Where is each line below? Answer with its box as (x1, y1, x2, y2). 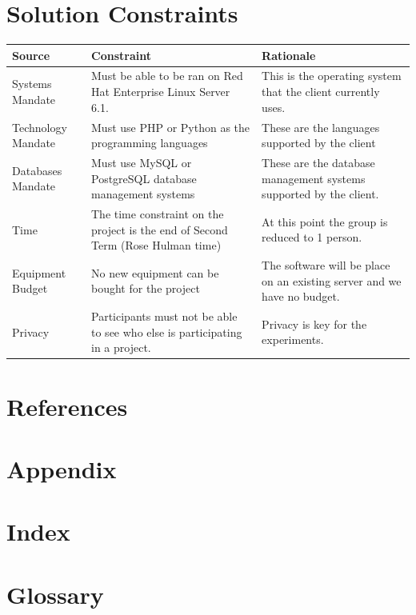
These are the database (262, 154, 375, 170)
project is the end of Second (91, 221, 228, 238)
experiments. (262, 331, 324, 348)
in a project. (91, 339, 151, 356)
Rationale (262, 46, 316, 63)
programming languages (91, 134, 208, 151)
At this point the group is (262, 213, 388, 230)
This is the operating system (262, 67, 402, 84)
